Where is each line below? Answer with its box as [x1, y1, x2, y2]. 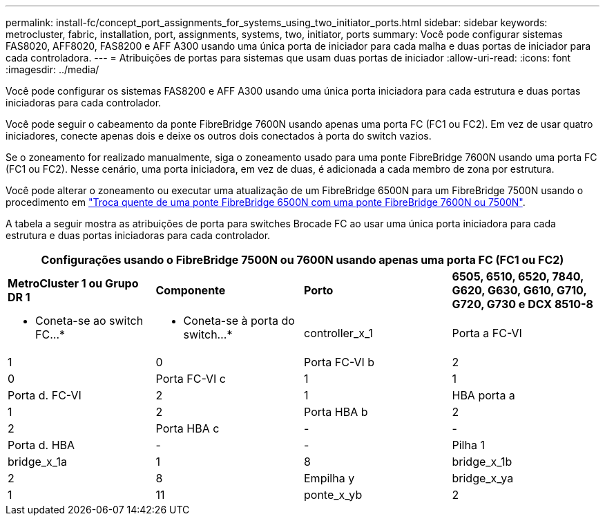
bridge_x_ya [452, 471, 514, 485]
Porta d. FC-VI [8, 388, 81, 402]
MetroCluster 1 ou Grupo [8, 276, 139, 290]
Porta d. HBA [8, 438, 75, 452]
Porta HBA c [155, 421, 220, 435]
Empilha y [304, 471, 355, 485]
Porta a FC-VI [452, 326, 522, 340]
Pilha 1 [452, 438, 485, 452]
